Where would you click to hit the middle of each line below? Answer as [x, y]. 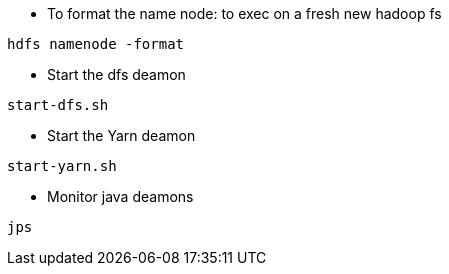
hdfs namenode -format [96, 44]
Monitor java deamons [120, 196]
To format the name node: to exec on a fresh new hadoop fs [244, 13]
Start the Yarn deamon [121, 135]
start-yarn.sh [62, 166]
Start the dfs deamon [116, 74]
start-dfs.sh [58, 105]
